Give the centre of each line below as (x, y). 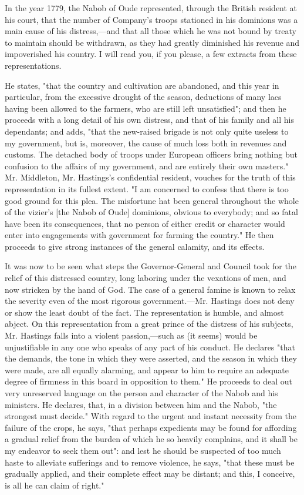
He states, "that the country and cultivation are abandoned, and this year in (142, 85)
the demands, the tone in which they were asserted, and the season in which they (151, 358)
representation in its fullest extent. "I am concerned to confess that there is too (147, 188)
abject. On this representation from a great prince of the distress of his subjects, (149, 324)
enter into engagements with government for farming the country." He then (139, 235)
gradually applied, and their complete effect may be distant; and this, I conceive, (150, 474)
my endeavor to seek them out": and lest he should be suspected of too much (143, 450)
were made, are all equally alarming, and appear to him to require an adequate (147, 369)
